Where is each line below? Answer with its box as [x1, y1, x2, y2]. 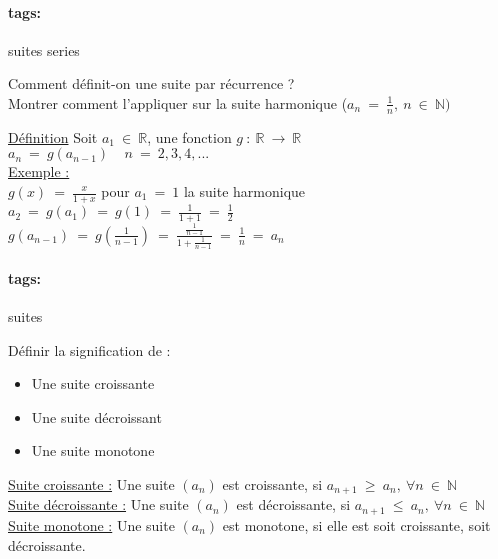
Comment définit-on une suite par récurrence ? [8, 73, 295, 94]
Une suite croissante [31, 373, 155, 394]
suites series [8, 39, 80, 60]
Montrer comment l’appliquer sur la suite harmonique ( [8, 92, 348, 113]
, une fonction [147, 126, 232, 147]
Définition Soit [8, 126, 98, 147]
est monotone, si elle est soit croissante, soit [222, 514, 491, 535]
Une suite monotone [31, 440, 155, 461]
